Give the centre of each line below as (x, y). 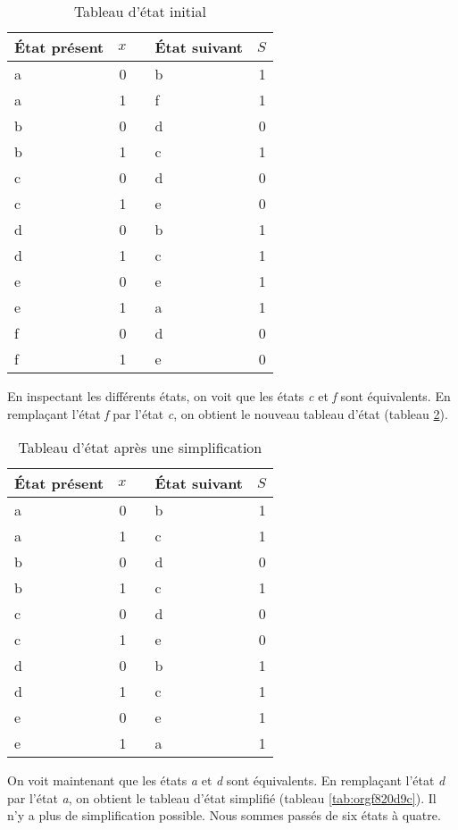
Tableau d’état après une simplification (140, 448)
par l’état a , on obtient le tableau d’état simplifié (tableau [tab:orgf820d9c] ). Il (222, 797)
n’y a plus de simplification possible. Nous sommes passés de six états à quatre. (224, 815)
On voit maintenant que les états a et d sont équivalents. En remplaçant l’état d (226, 780)
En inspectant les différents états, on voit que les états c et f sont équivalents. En (229, 396)
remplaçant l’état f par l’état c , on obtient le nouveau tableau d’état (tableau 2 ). (228, 413)
